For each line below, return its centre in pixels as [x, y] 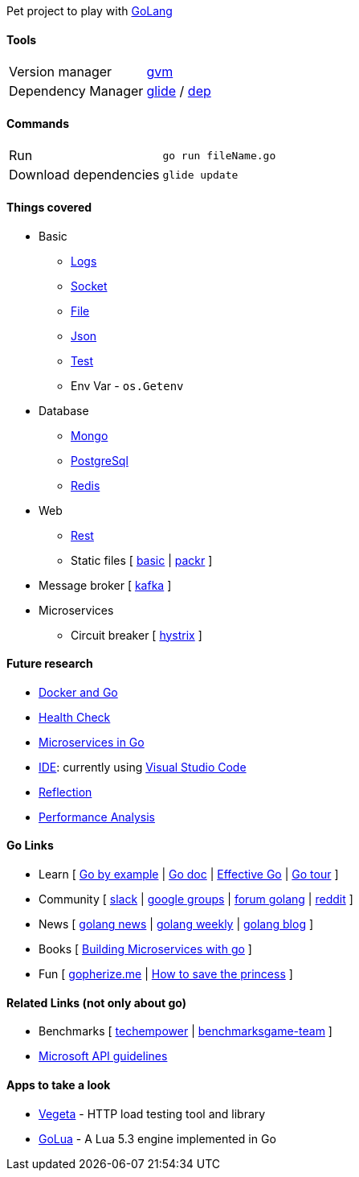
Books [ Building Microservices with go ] [145, 949]
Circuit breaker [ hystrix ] [137, 635]
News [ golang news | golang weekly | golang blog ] [176, 924]
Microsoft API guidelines [103, 1056]
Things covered [49, 208]
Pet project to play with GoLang [90, 11]
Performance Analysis [97, 817]
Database [64, 410]
